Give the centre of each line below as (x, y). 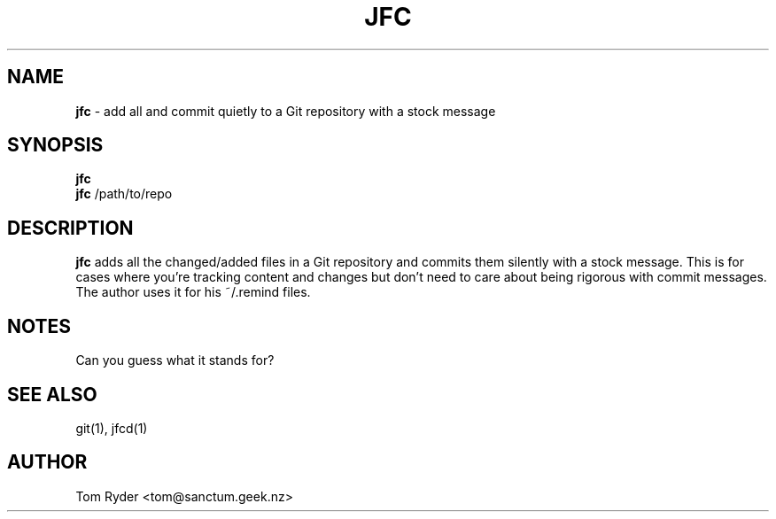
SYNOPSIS (55, 145)
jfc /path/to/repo (124, 194)
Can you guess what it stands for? (175, 360)
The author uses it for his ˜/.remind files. (193, 292)
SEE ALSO (52, 394)
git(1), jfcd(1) (112, 428)
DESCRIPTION (70, 228)
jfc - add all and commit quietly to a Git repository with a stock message (286, 111)
